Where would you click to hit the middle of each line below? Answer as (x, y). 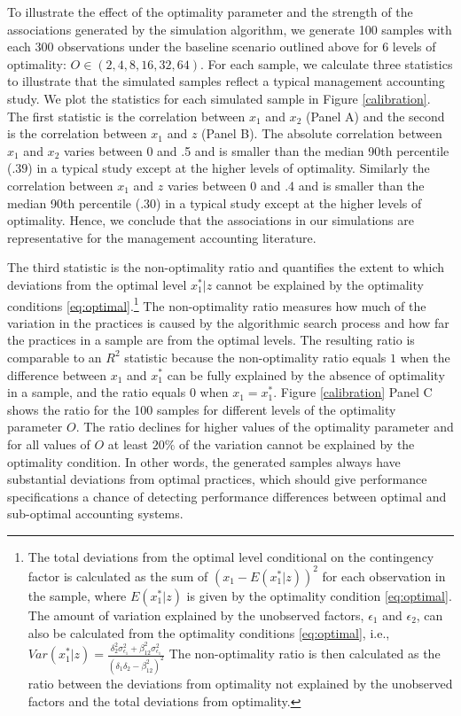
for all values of (49, 444)
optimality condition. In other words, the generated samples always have (204, 461)
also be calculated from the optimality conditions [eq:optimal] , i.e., (209, 632)
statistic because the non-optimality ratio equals (255, 357)
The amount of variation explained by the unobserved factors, (196, 615)
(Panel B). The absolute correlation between (322, 133)
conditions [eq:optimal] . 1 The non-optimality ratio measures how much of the (217, 304)
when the (425, 357)
